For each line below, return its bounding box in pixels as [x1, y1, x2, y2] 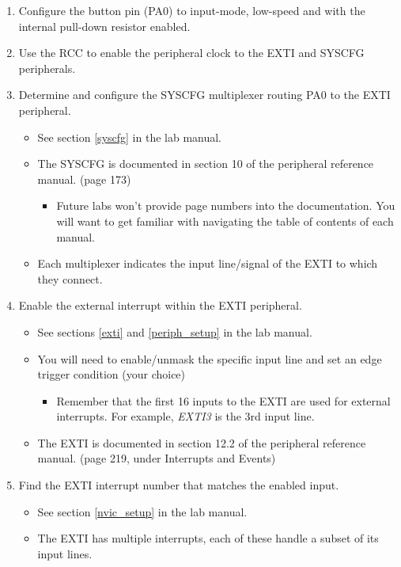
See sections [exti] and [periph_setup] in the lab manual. [37, 323, 312, 340]
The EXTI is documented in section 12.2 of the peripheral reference [37, 434, 366, 451]
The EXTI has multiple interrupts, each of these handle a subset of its [37, 530, 379, 546]
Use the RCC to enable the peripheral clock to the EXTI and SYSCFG [18, 44, 365, 61]
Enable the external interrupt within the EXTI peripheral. [18, 297, 302, 314]
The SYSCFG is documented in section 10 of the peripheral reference [37, 155, 374, 172]
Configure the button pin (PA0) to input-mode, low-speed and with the [18, 2, 365, 18]
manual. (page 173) [37, 170, 131, 187]
